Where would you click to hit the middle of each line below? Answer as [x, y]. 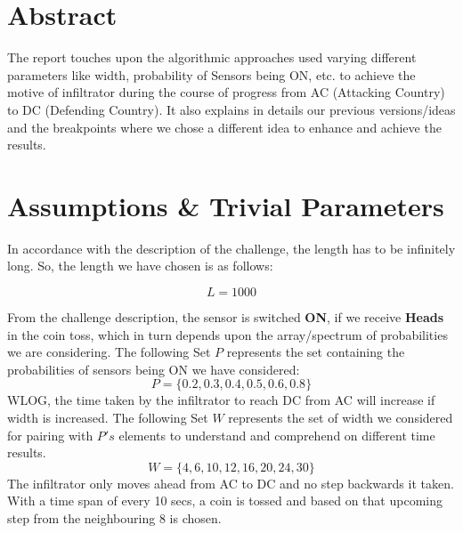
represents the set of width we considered [341, 417]
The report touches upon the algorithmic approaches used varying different [212, 57]
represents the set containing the [316, 352]
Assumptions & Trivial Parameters [226, 205]
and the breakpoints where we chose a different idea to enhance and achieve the [224, 127]
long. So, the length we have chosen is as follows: [140, 266]
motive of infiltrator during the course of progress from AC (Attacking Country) [226, 92]
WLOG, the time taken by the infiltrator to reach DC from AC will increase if [221, 400]
